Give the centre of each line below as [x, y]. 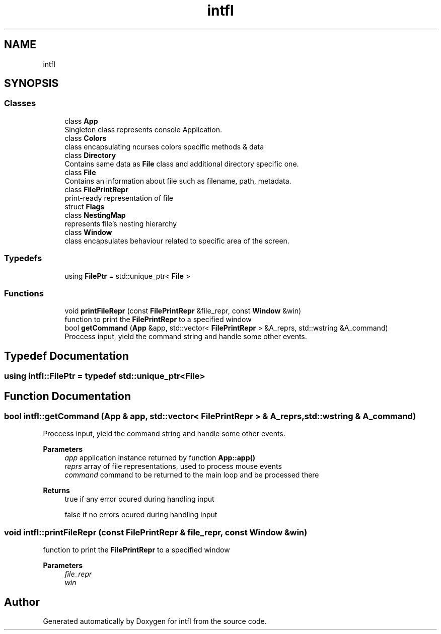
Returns [56, 491]
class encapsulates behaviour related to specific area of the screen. [177, 241]
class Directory [90, 155]
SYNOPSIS [31, 84]
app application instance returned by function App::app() [160, 458]
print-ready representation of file [119, 198]
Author [22, 602]
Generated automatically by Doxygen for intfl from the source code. [155, 621]
